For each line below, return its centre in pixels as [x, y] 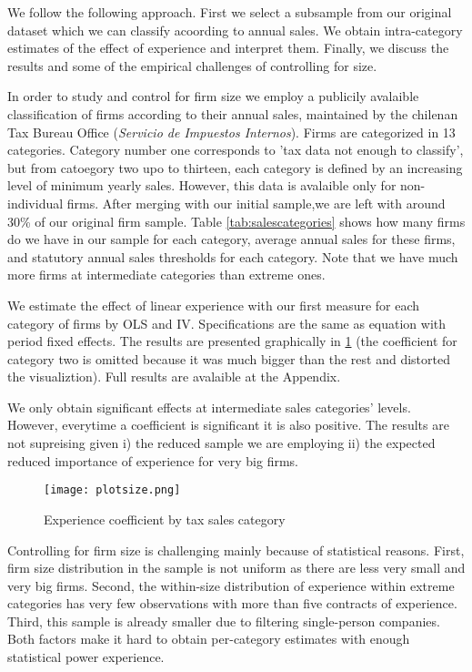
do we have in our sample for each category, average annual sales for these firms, [231, 239]
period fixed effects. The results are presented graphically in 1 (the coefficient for [232, 341]
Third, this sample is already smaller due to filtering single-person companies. [224, 621]
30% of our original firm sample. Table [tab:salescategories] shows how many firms [236, 221]
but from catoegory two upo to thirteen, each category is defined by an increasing [235, 167]
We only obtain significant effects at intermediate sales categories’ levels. [209, 407]
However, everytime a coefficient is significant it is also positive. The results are [228, 425]
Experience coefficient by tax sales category [165, 519]
